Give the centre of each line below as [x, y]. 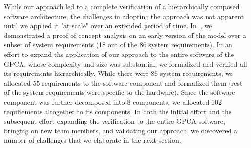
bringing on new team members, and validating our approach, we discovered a [121, 130]
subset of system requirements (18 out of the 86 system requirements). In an [118, 45]
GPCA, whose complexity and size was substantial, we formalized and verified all [125, 64]
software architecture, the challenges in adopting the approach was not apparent [124, 16]
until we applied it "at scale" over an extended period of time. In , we [108, 26]
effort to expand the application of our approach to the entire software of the [119, 54]
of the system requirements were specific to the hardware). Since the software [120, 92]
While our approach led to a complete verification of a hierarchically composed [122, 6]
